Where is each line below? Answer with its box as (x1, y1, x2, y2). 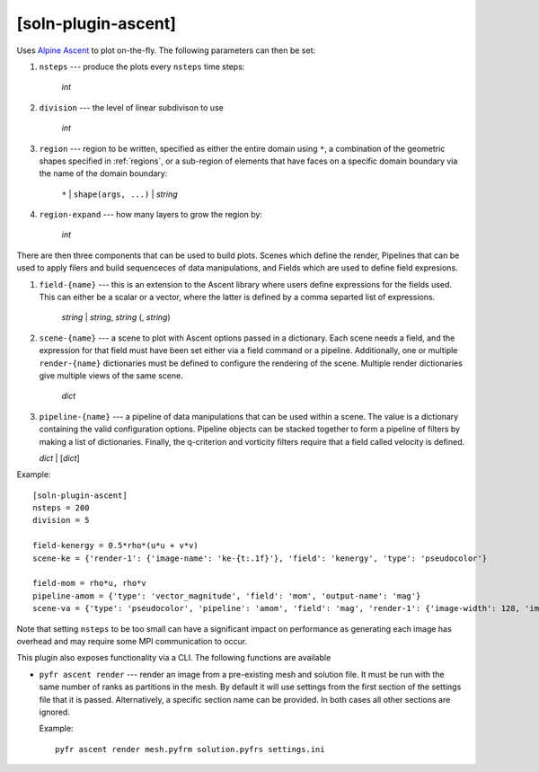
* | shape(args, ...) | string (61, 189, 179, 200)
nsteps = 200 (32, 503, 90, 513)
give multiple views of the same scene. (39, 369, 183, 381)
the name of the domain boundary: (39, 168, 168, 179)
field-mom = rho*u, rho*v (32, 578, 147, 589)
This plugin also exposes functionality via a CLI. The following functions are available (16, 652, 331, 663)
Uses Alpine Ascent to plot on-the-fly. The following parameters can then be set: (16, 45, 316, 56)
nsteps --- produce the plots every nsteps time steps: (39, 61, 245, 72)
